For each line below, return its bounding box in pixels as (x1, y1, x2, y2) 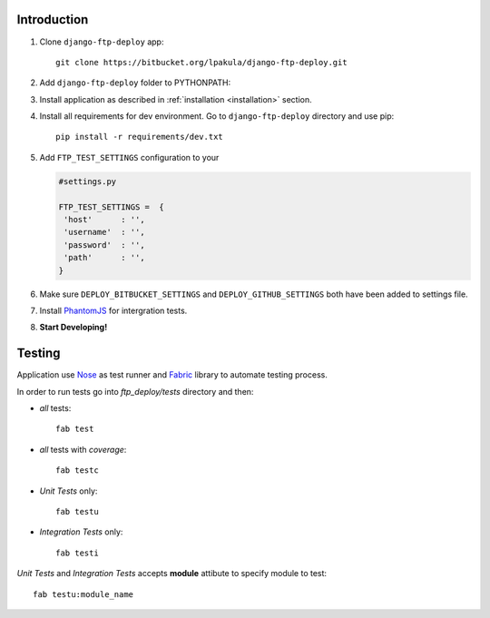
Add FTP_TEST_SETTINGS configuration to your (39, 152, 220, 162)
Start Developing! (39, 322, 108, 333)
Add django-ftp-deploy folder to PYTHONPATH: (39, 77, 231, 88)
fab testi (55, 547, 99, 558)
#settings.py (58, 176, 117, 186)
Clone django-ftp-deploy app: (39, 36, 164, 47)
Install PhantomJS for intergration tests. (39, 305, 188, 316)
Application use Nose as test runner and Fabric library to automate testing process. (16, 369, 328, 380)
